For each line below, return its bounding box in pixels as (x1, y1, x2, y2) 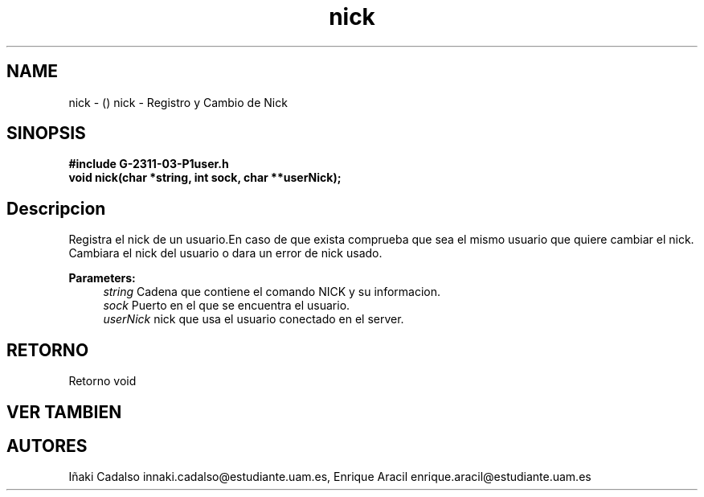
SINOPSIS (6, 123, 86, 144)
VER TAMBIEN (6, 401, 122, 422)
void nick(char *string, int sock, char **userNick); (68, 170, 342, 185)
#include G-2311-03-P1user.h (68, 157, 229, 171)
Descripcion (6, 198, 106, 219)
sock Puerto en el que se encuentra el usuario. (103, 298, 350, 313)
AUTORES (6, 435, 88, 456)
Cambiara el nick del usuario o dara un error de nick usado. (68, 246, 383, 261)
